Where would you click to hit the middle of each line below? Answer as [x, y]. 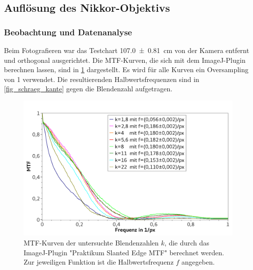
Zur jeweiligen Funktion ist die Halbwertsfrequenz [99, 262]
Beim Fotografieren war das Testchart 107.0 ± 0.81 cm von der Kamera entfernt [127, 50]
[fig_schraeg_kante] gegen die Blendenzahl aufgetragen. [88, 89]
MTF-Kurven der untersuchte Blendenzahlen [91, 242]
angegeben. [198, 262]
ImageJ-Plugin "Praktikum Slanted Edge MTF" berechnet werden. [124, 252]
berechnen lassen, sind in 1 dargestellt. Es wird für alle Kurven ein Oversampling [126, 69]
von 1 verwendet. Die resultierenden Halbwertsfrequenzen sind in [102, 79]
